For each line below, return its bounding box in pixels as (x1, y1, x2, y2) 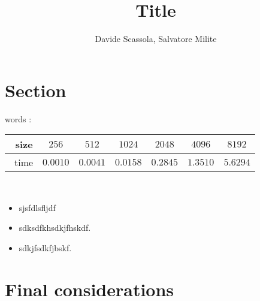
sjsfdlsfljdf (19, 201, 56, 213)
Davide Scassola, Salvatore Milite (95, 32, 217, 45)
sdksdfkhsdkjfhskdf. (19, 221, 91, 234)
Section (5, 77, 66, 102)
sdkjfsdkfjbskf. (19, 242, 72, 254)
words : (5, 112, 32, 125)
